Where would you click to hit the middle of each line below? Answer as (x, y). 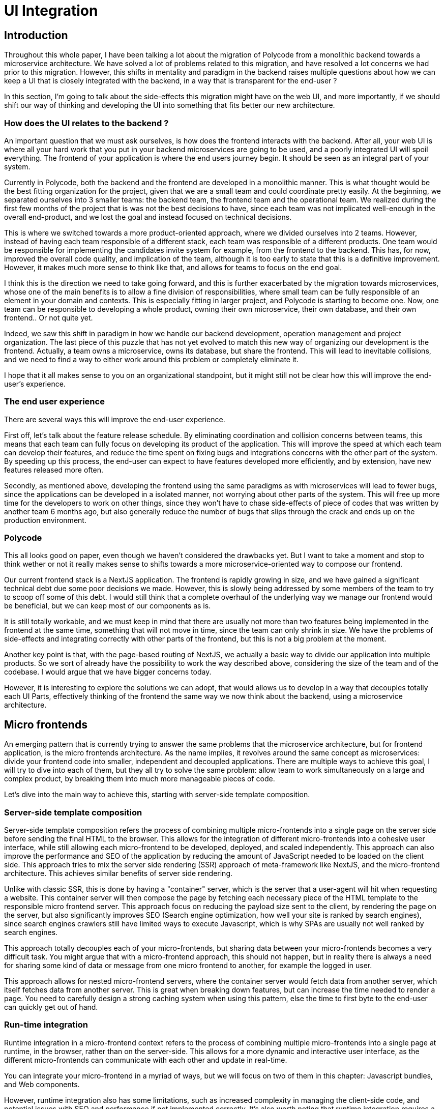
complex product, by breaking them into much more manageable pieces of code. (140, 779)
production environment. (45, 520)
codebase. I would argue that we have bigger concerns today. (108, 672)
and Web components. (42, 1084)
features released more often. (54, 470)
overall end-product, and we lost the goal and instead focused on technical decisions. (148, 217)
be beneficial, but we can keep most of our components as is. (108, 606)
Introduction (36, 35)
